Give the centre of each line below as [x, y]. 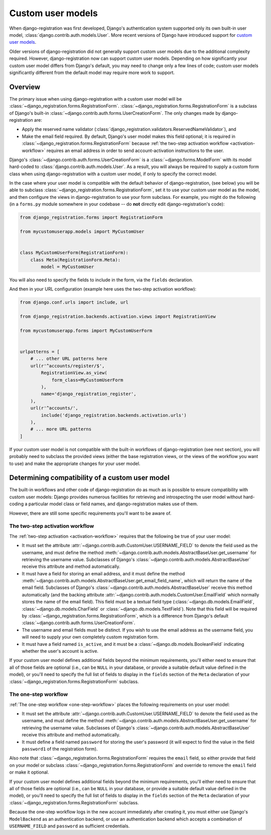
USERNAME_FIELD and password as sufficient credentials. [70, 826]
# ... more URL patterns [61, 429]
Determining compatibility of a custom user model [90, 478]
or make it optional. [29, 772]
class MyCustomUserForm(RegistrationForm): [74, 253]
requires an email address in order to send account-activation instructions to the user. [135, 150]
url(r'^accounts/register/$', [67, 366]
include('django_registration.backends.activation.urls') [114, 415]
